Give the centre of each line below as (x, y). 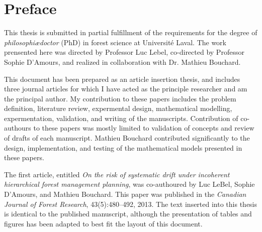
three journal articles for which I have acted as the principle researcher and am (126, 89)
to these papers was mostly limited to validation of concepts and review (144, 128)
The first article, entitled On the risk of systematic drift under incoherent (117, 174)
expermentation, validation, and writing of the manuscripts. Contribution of (121, 118)
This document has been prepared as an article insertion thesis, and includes (122, 79)
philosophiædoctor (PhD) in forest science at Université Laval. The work (115, 42)
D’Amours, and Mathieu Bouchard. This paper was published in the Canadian (125, 194)
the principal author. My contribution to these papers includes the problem (120, 98)
